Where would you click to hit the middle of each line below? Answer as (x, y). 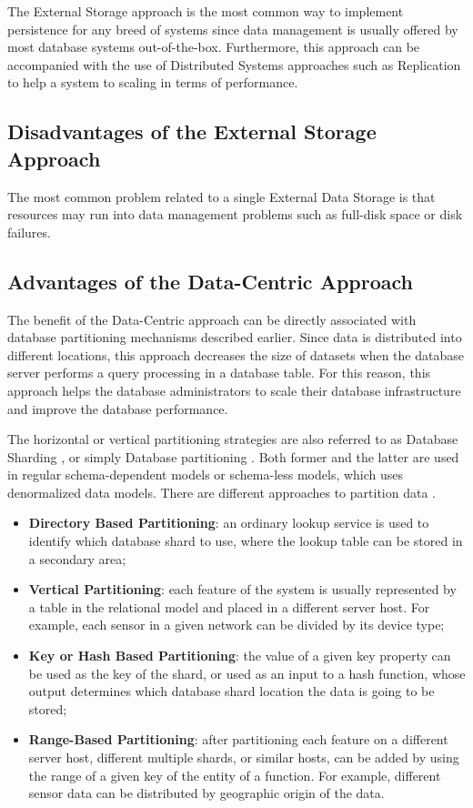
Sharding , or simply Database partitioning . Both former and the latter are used (233, 456)
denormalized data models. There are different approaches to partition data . (221, 492)
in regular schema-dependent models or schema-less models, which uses (206, 475)
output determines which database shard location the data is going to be (231, 691)
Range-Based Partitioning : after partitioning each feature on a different (238, 739)
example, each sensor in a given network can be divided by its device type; (236, 625)
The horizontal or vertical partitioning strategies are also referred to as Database (233, 439)
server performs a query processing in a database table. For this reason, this (219, 373)
